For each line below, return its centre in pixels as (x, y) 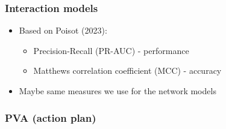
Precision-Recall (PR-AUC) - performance (111, 50)
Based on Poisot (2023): (63, 30)
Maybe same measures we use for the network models (118, 91)
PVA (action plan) (51, 117)
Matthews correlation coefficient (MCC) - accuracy (127, 70)
